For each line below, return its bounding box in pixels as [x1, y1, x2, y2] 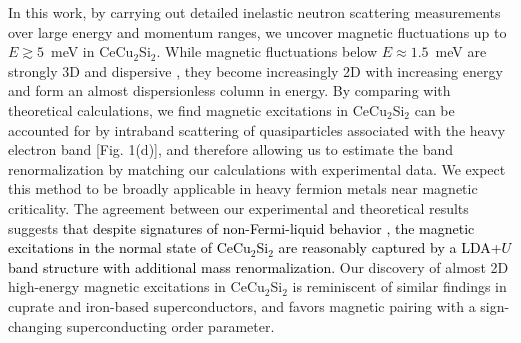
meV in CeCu [50, 41, 134, 62]
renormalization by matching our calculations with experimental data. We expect [8, 158, 506, 179]
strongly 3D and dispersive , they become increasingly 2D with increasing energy [8, 60, 503, 81]
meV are [435, 41, 487, 62]
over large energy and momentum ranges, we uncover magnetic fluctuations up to [8, 21, 507, 42]
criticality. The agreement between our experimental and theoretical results [8, 197, 469, 218]
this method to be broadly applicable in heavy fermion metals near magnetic [8, 178, 478, 199]
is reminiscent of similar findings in [292, 276, 507, 297]
